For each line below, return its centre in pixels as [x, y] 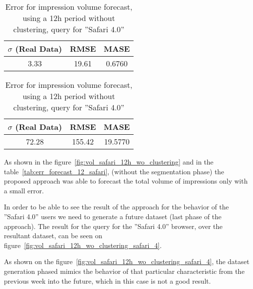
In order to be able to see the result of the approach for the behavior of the [117, 207]
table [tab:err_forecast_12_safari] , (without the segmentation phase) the [114, 171]
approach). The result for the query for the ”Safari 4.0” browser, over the [113, 226]
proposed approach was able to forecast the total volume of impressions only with [126, 181]
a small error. [24, 190]
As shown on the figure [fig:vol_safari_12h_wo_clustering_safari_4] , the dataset [127, 261]
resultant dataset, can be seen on [53, 236]
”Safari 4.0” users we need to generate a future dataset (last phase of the [113, 216]
